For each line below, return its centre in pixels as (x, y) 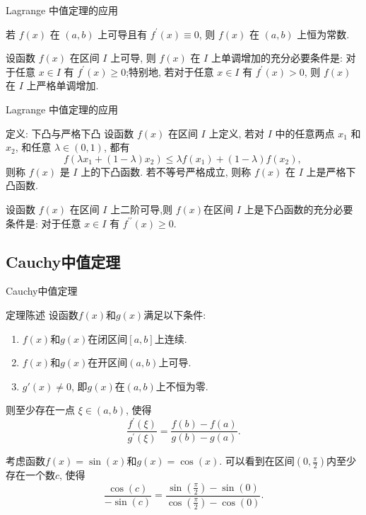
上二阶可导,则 (142, 209)
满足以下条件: (175, 314)
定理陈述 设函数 (42, 314)
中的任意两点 (305, 133)
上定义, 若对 (236, 133)
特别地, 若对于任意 (171, 71)
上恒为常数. (323, 34)
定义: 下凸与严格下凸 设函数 (70, 133)
